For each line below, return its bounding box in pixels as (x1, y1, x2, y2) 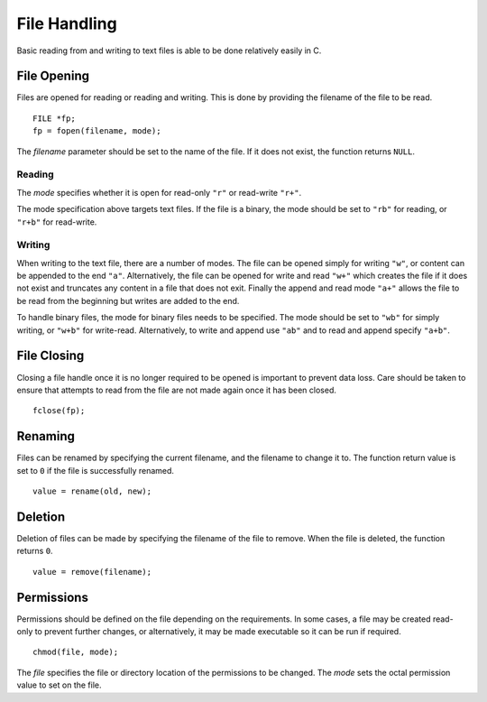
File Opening (16, 69, 90, 84)
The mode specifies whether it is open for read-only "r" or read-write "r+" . (16, 187, 302, 198)
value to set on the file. (16, 679, 102, 690)
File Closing (16, 348, 85, 364)
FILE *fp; (32, 113, 76, 124)
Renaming (16, 429, 76, 444)
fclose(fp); (32, 406, 86, 416)
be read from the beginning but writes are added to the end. (16, 295, 240, 306)
